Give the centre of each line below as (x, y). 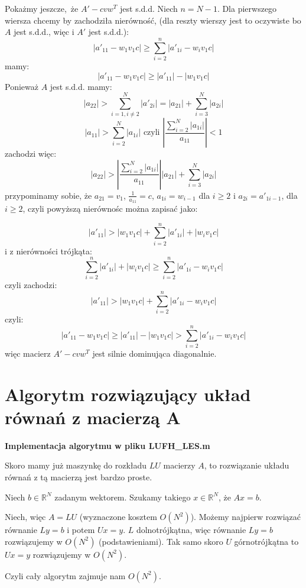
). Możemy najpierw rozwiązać (245, 517)
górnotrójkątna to (266, 541)
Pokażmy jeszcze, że (42, 8)
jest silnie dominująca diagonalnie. (154, 353)
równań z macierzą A (93, 417)
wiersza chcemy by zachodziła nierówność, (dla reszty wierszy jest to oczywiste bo (153, 20)
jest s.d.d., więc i (44, 32)
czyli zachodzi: (31, 285)
